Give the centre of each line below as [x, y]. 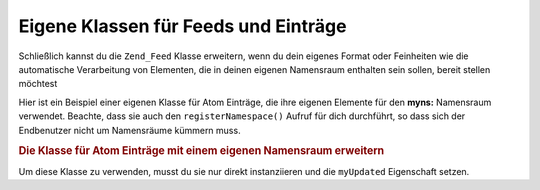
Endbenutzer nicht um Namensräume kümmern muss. [129, 130]
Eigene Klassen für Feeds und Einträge [182, 26]
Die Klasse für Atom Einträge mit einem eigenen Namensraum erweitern [201, 151]
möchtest [38, 84]
